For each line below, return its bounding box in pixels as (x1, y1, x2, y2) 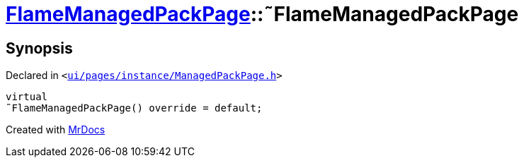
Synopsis (6, 39, 73, 57)
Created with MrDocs (6, 123, 106, 136)
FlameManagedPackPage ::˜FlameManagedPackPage (6, 2, 519, 26)
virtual (6, 91, 48, 103)
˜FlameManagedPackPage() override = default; (6, 102, 263, 114)
